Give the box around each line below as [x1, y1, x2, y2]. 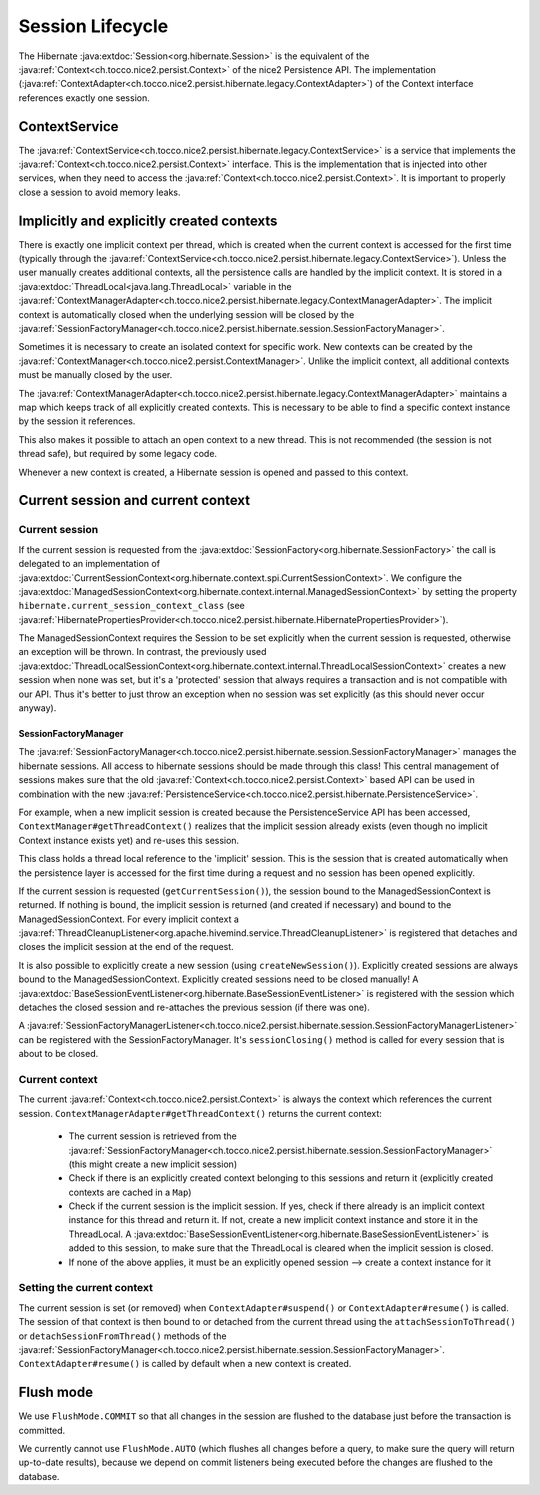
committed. [18, 1424, 66, 1436]
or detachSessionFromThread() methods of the [18, 1330, 227, 1342]
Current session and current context [18, 492, 250, 509]
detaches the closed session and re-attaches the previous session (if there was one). [18, 1001, 370, 1014]
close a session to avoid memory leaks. [18, 186, 181, 198]
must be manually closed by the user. [18, 369, 173, 381]
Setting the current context [18, 1281, 154, 1295]
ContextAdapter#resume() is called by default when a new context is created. [18, 1358, 352, 1370]
